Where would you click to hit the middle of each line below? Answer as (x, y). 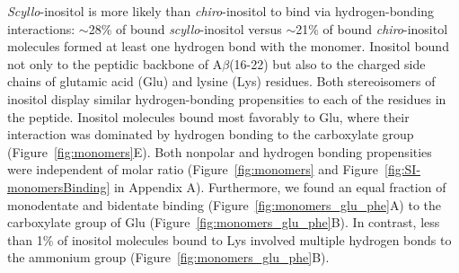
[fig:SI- (402, 169)
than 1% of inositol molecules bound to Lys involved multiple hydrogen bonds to (229, 239)
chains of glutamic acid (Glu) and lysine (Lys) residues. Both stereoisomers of (221, 81)
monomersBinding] (59, 186)
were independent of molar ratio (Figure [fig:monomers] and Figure (193, 169)
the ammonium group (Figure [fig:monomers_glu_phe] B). (168, 257)
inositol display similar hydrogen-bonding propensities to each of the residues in (227, 98)
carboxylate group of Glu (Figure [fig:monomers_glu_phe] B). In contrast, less (224, 222)
